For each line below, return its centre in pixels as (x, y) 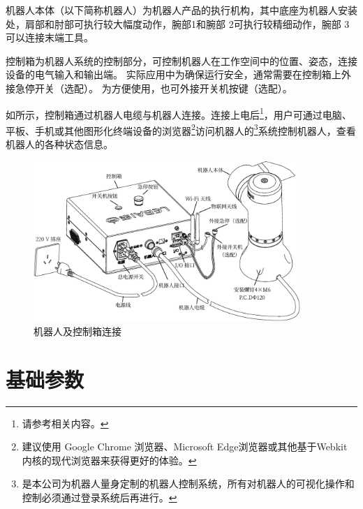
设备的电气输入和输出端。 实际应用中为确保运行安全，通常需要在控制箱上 (173, 74)
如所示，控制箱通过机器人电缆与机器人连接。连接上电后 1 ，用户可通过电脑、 (179, 113)
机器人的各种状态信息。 (59, 144)
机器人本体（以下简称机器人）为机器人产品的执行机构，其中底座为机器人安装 (181, 10)
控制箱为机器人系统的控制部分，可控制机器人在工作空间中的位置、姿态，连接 (181, 60)
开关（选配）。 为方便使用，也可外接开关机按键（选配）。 (163, 88)
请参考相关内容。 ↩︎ (65, 423)
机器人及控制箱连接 (77, 331)
